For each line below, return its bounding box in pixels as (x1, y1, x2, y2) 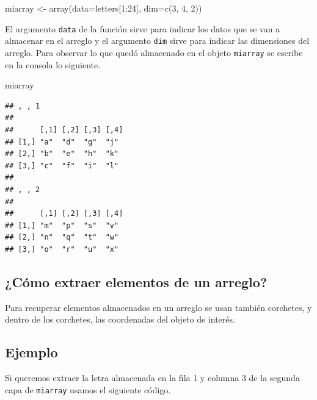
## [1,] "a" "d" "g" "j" (5, 137, 119, 146)
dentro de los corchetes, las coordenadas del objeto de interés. (5, 313, 235, 326)
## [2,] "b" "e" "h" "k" (5, 149, 119, 159)
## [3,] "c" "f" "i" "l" (5, 161, 119, 170)
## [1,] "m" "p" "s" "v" (5, 221, 119, 230)
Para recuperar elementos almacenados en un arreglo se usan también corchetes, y (5, 301, 312, 313)
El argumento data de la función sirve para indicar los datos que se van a (5, 22, 280, 35)
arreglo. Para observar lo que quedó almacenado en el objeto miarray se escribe (5, 46, 303, 59)
